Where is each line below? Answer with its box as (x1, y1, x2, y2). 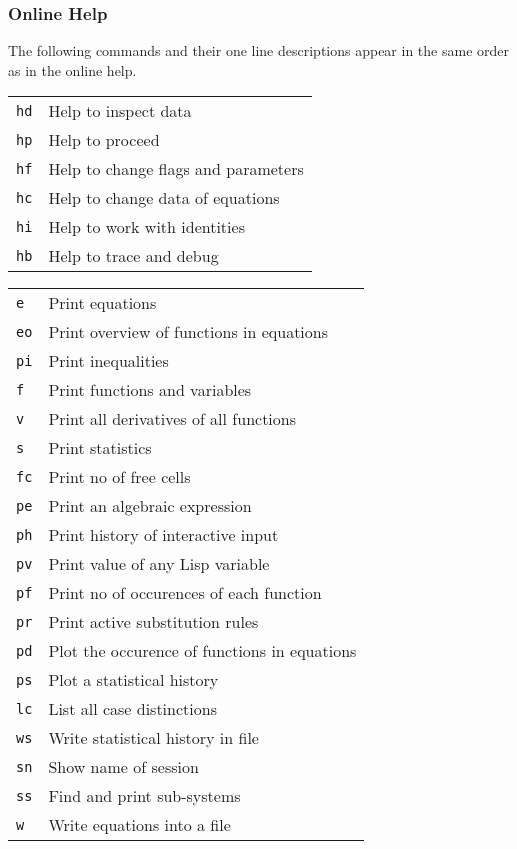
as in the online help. (8, 59, 137, 80)
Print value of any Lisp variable (48, 552, 270, 576)
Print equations (48, 291, 157, 315)
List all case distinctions (48, 697, 217, 721)
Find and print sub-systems (48, 784, 241, 808)
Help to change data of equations (48, 186, 280, 210)
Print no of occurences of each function (48, 581, 322, 605)
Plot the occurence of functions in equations (48, 639, 357, 663)
